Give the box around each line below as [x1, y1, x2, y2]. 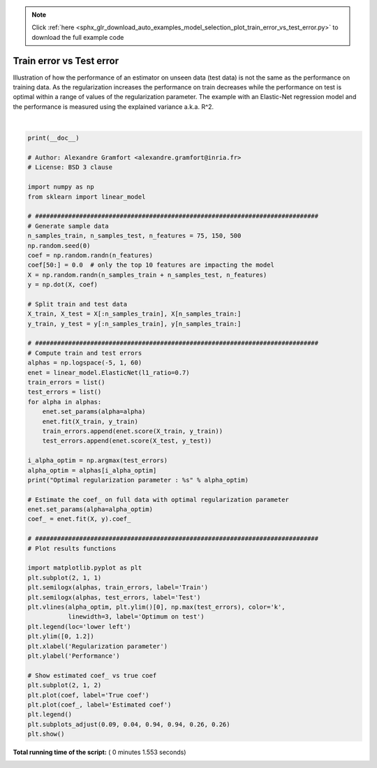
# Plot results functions [27, 545, 117, 552]
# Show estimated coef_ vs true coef [27, 671, 157, 679]
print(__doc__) [27, 134, 80, 142]
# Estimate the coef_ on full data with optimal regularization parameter [27, 496, 290, 503]
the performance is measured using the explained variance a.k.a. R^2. [13, 102, 214, 111]
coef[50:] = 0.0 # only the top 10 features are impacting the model [27, 261, 275, 269]
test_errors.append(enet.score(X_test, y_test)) [42, 437, 212, 445]
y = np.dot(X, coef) [27, 281, 98, 289]
